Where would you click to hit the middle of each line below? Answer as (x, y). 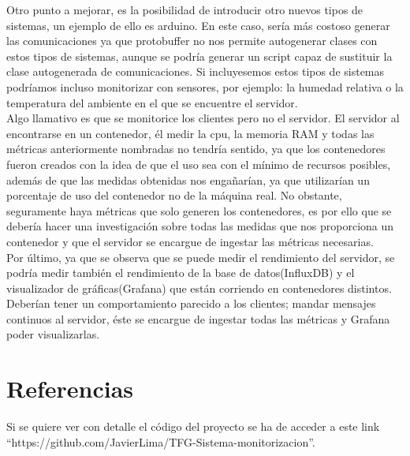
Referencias (70, 389)
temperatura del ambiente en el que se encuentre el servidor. (152, 102)
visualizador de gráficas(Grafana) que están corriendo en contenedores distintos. (199, 288)
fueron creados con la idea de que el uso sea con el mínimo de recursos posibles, (199, 164)
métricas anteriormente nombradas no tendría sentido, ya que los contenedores (196, 149)
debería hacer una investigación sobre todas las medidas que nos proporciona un (200, 226)
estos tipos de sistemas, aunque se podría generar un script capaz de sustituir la (199, 56)
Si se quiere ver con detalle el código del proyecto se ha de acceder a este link (193, 426)
